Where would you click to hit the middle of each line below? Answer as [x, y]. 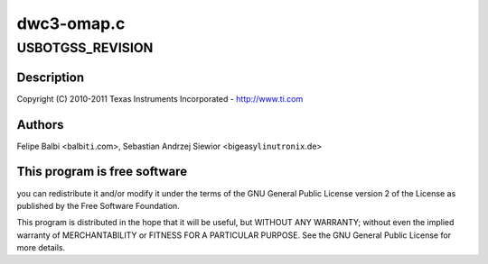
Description [51, 77]
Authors [40, 125]
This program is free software [102, 172]
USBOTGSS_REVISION [85, 48]
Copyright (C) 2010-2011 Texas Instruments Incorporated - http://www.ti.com [160, 98]
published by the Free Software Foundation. [98, 205]
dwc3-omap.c [71, 23]
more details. [41, 248]
